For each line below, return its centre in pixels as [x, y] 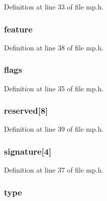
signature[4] [28, 151]
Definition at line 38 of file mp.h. [54, 47]
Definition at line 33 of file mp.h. [54, 6]
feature [18, 29]
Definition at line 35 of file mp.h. [54, 88]
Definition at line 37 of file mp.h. [54, 170]
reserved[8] [26, 110]
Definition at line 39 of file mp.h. [54, 129]
